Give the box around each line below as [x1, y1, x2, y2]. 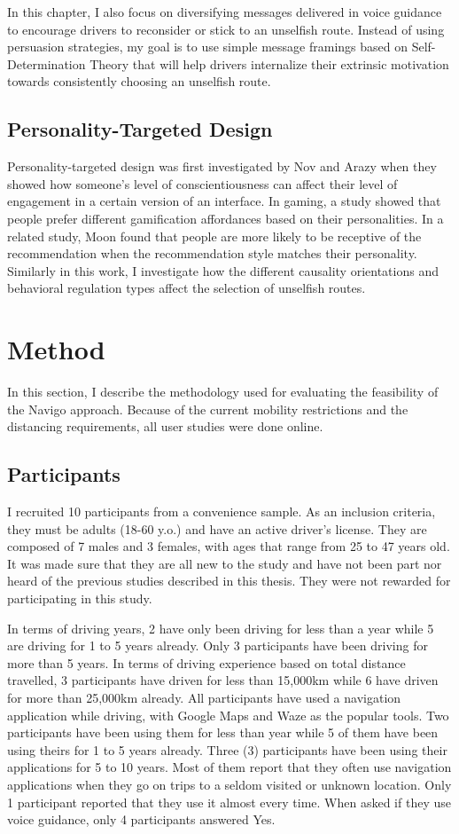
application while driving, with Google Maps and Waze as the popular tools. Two [7, 705, 449, 724]
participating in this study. [7, 589, 152, 607]
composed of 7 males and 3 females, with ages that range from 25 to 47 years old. [7, 537, 450, 555]
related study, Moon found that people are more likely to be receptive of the [7, 226, 422, 245]
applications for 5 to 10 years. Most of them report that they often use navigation [7, 758, 452, 776]
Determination [7, 54, 86, 73]
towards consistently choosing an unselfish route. [7, 72, 271, 90]
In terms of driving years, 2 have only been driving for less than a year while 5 [7, 618, 434, 637]
